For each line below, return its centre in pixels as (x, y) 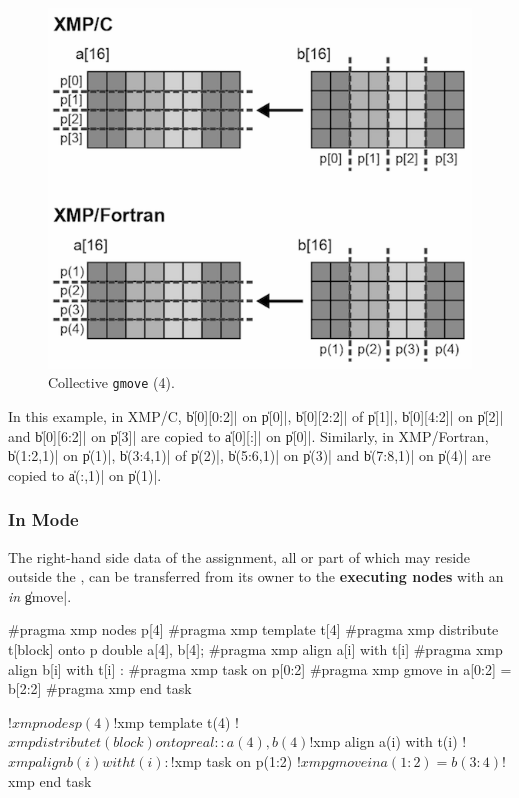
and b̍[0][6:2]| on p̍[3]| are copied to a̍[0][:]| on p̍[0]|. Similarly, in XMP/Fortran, (248, 435)
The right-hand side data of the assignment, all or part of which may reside (239, 556)
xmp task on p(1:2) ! (237, 760)
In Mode (43, 519)
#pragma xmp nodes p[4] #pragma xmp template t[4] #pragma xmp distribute (253, 629)
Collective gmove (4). (111, 382)
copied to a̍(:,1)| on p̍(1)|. (85, 474)
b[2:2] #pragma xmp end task (100, 688)
